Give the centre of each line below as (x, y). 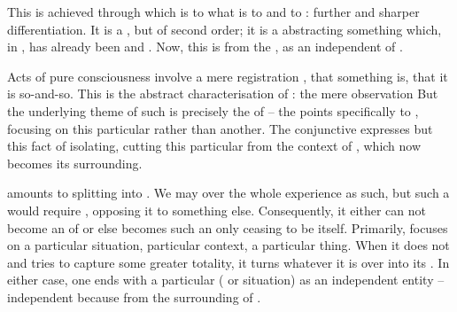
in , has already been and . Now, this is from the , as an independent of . (205, 47)
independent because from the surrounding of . (134, 296)
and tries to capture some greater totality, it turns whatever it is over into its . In (228, 262)
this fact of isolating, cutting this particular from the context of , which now (214, 146)
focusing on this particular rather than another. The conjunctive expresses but (220, 128)
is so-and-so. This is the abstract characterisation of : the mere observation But (223, 94)
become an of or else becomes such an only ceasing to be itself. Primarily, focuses (228, 227)
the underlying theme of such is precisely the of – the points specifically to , (213, 110)
